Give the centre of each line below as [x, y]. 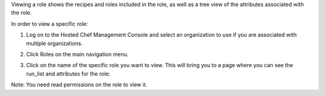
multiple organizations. [54, 43]
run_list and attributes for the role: [68, 73]
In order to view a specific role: [50, 23]
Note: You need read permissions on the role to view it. [79, 85]
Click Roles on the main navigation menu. [77, 54]
